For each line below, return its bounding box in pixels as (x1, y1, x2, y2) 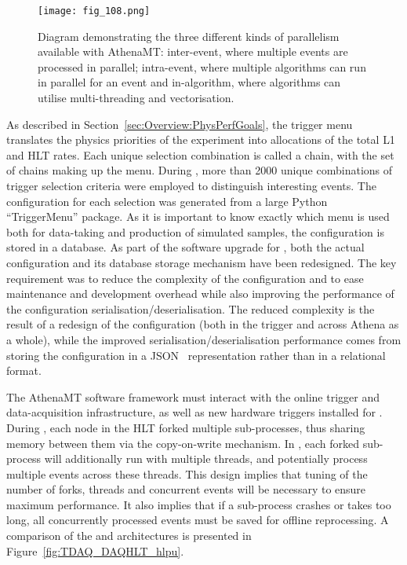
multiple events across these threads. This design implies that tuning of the (6, 465, 368, 482)
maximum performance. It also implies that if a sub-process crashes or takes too (6, 496, 391, 512)
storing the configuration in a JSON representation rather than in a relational (6, 347, 386, 363)
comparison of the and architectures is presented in (6, 527, 252, 544)
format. (6, 362, 42, 379)
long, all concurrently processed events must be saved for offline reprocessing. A (6, 512, 389, 528)
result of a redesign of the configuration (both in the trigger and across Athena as (6, 316, 399, 332)
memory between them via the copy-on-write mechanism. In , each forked (6, 435, 360, 451)
